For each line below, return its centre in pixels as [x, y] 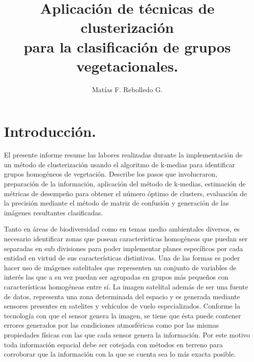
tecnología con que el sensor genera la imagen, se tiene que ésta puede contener [123, 315]
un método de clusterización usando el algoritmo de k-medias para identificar [120, 164]
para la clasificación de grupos [127, 46]
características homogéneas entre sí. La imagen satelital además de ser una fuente [126, 286]
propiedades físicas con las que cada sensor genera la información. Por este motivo [127, 334]
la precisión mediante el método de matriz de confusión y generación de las [116, 203]
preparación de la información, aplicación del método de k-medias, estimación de [125, 183]
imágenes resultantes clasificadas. [54, 212]
